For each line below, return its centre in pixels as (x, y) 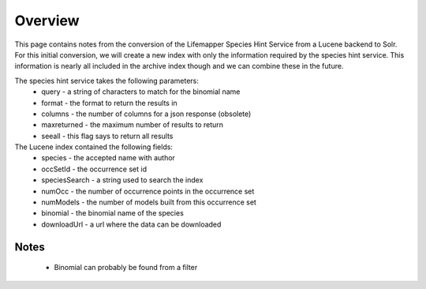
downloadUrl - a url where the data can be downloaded (131, 224)
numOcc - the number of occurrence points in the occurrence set (148, 191)
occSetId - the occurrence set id (94, 169)
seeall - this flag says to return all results (107, 136)
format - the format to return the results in (109, 103)
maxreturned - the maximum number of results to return (133, 125)
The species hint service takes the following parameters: (106, 81)
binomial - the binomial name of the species (113, 213)
